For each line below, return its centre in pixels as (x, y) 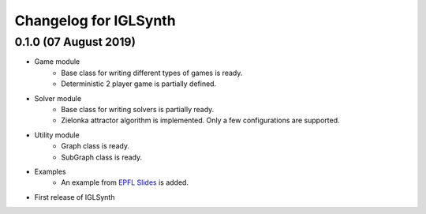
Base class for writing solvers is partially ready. (138, 109)
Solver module (58, 98)
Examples (50, 171)
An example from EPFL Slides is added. (125, 182)
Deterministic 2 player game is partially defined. (139, 84)
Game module (57, 62)
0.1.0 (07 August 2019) (75, 42)
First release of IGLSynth (75, 197)
